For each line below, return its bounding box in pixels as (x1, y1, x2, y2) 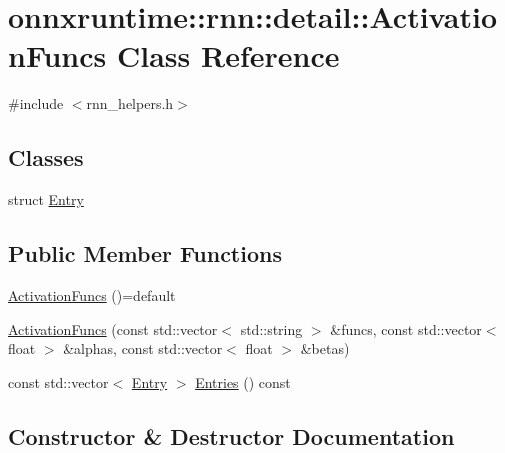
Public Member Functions (8, 238, 282, 269)
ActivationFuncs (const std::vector (8, 318, 218, 339)
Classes (8, 142, 84, 173)
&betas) (300, 338, 350, 359)
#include (8, 93, 64, 114)
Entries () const (195, 371, 291, 392)
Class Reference (117, 35, 340, 76)
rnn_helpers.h (86, 93, 174, 114)
